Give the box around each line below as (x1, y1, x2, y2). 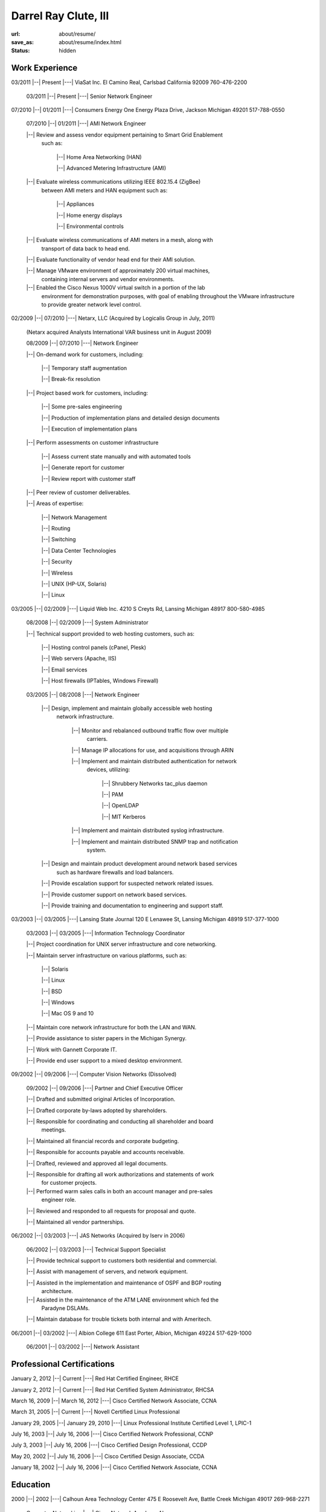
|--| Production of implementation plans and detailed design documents (41, 414, 220, 422)
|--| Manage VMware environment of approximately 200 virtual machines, (26, 267, 210, 275)
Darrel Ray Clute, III (11, 9, 109, 22)
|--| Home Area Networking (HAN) (56, 153, 142, 160)
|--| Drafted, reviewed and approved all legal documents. (26, 1159, 168, 1167)
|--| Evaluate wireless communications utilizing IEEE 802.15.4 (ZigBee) (26, 178, 201, 186)
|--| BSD (41, 988, 63, 995)
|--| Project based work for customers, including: (26, 389, 149, 396)
